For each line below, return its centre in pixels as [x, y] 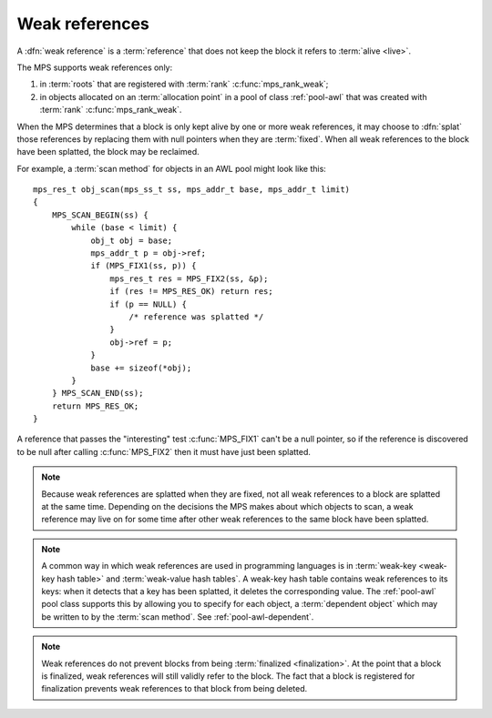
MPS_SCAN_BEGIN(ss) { [100, 215]
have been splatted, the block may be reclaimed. [108, 152]
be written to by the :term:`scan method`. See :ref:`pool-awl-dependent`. [178, 617]
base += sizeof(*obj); [141, 368]
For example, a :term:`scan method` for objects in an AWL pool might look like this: [172, 168]
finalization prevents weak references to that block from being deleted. [174, 689]
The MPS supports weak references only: [95, 67]
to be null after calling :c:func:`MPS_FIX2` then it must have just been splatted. [164, 451]
